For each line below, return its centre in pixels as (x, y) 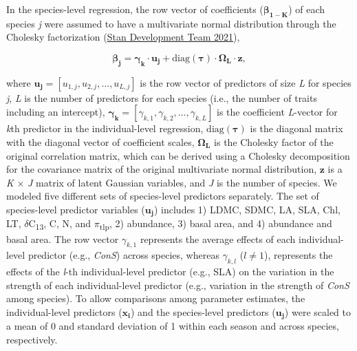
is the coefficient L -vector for (277, 112)
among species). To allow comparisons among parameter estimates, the (156, 298)
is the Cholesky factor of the (274, 141)
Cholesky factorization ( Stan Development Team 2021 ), (123, 37)
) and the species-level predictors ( (203, 311)
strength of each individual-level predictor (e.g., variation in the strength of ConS (178, 285)
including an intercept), (56, 112)
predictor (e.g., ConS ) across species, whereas (123, 255)
